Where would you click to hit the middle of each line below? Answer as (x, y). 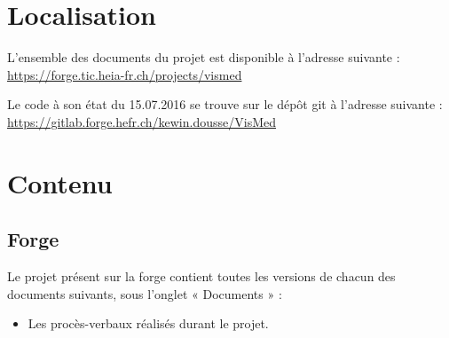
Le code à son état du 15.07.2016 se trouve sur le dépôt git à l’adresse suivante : (225, 104)
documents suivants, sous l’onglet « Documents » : (145, 293)
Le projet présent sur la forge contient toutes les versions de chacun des (201, 276)
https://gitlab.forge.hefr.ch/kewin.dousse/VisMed (142, 121)
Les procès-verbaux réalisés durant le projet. (148, 323)
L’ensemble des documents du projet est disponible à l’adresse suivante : (204, 57)
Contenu (60, 182)
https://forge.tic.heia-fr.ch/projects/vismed (125, 74)
